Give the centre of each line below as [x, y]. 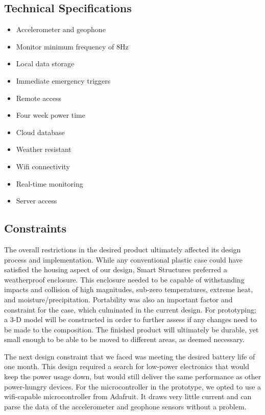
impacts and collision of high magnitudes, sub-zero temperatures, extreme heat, [129, 289]
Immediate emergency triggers [63, 80]
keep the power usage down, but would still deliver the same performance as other [133, 377]
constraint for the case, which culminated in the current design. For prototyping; [130, 309]
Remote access [39, 98]
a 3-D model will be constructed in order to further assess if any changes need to [130, 319]
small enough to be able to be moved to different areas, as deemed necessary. [124, 339]
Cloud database [40, 132]
